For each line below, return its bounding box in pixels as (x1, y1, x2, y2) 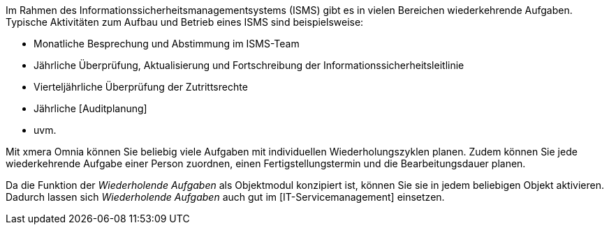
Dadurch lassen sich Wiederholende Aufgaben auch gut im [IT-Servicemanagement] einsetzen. (6, 191, 445, 203)
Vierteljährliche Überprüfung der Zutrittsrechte (34, 81, 248, 93)
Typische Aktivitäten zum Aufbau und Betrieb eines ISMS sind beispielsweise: (6, 16, 364, 28)
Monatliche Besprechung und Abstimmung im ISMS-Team (34, 38, 300, 49)
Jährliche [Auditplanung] (34, 102, 147, 114)
